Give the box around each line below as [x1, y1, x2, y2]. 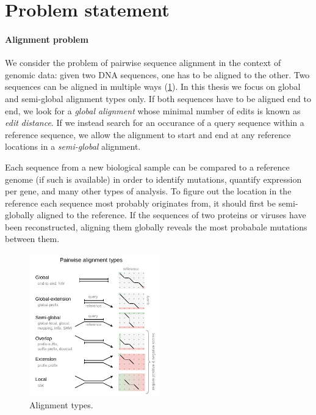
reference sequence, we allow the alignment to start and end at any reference [5, 128, 291, 141]
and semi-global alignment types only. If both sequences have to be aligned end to [5, 92, 311, 105]
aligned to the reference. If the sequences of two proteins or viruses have [37, 208, 306, 221]
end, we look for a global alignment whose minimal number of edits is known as [5, 104, 301, 117]
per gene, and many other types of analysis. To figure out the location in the [5, 185, 292, 197]
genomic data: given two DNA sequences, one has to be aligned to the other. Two [5, 68, 310, 81]
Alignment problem [5, 32, 88, 45]
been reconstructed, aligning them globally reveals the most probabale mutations [5, 220, 307, 233]
